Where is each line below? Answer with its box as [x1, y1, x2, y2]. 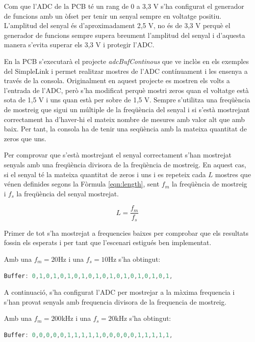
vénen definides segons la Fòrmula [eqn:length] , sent [4, 179, 159, 189]
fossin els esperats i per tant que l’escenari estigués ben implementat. [4, 237, 211, 248]
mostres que [215, 169, 251, 179]
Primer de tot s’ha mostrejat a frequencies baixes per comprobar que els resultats [4, 227, 249, 238]
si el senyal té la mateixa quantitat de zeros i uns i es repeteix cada [4, 169, 206, 179]
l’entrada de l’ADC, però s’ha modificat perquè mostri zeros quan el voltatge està [4, 85, 249, 95]
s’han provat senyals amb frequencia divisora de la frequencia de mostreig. [4, 296, 227, 307]
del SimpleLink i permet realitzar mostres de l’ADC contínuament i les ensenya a [4, 65, 248, 76]
